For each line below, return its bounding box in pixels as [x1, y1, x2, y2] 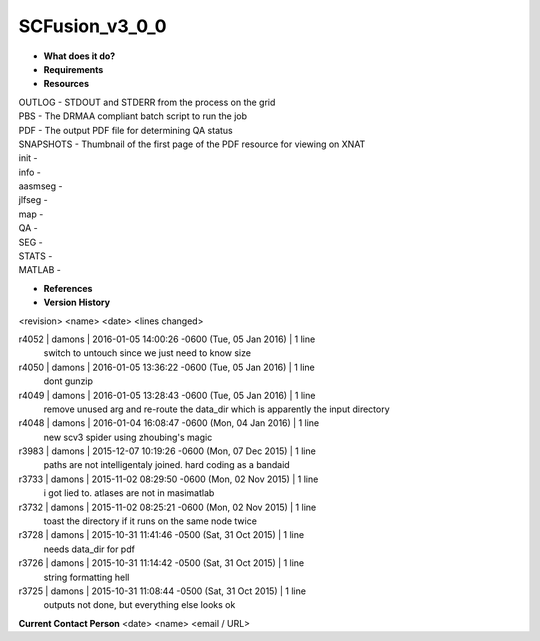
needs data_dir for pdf [43, 543, 135, 555]
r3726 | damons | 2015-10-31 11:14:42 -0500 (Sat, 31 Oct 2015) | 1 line [18, 557, 305, 569]
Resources [43, 78, 90, 90]
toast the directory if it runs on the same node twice [43, 515, 257, 527]
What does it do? [43, 50, 116, 62]
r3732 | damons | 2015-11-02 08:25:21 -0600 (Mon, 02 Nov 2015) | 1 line [18, 501, 317, 513]
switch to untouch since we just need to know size [43, 347, 252, 359]
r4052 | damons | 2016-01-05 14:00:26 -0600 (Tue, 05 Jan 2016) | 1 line [18, 333, 316, 345]
